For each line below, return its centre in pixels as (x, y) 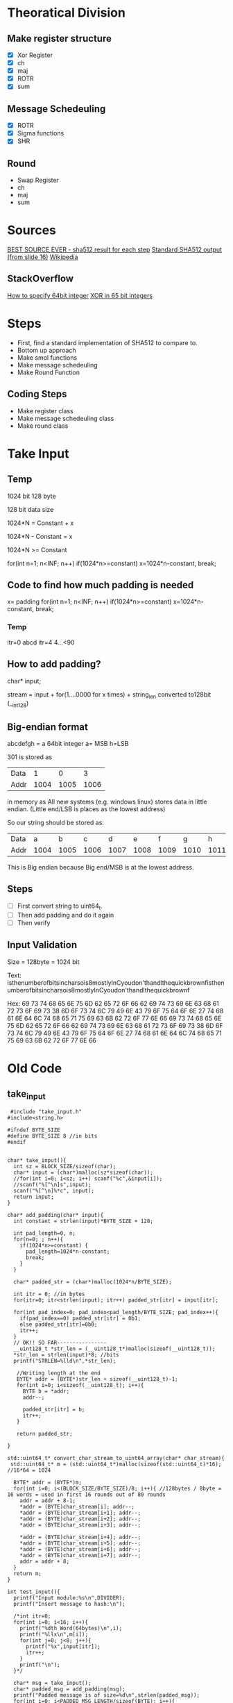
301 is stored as (30, 757)
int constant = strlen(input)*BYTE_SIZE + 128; (84, 1221)
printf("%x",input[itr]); (63, 1646)
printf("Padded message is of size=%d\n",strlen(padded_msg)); (106, 1695)
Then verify (34, 922)
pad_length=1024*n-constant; (68, 1252)
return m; (27, 1573)
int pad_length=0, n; (45, 1233)
